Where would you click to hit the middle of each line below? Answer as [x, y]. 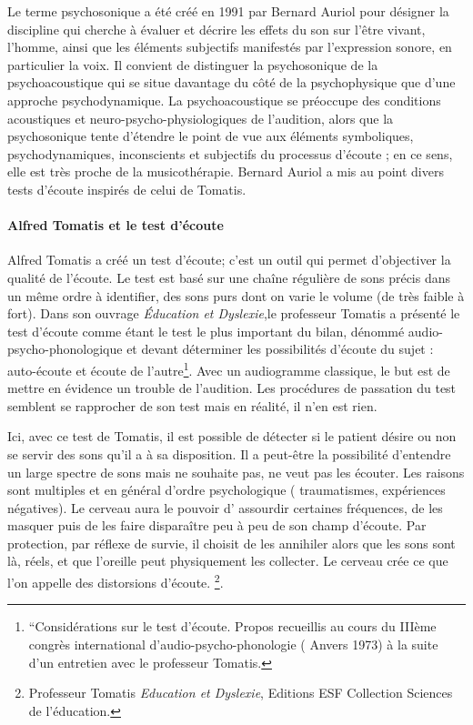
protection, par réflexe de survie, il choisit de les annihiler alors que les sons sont [231, 543]
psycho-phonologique [65, 349]
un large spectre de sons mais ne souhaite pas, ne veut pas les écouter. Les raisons [236, 472]
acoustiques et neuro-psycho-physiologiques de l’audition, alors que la [201, 118]
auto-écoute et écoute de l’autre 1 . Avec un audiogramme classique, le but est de [229, 368]
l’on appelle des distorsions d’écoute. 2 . [116, 581]
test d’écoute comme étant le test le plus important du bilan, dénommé [206, 331]
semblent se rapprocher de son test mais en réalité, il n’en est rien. [192, 405]
